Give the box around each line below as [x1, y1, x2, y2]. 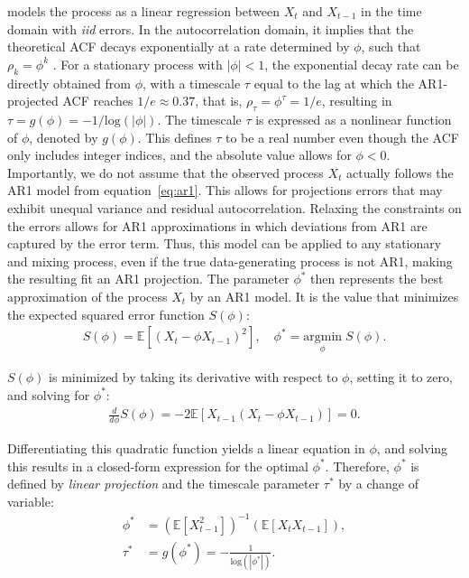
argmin [303, 331, 343, 344]
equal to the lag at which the [253, 73, 414, 92]
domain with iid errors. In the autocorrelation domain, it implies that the [7, 19, 414, 38]
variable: [7, 491, 54, 510]
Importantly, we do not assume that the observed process [7, 163, 324, 182]
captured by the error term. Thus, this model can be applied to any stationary [7, 234, 442, 253]
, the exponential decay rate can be [264, 54, 459, 73]
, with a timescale [143, 73, 241, 92]
